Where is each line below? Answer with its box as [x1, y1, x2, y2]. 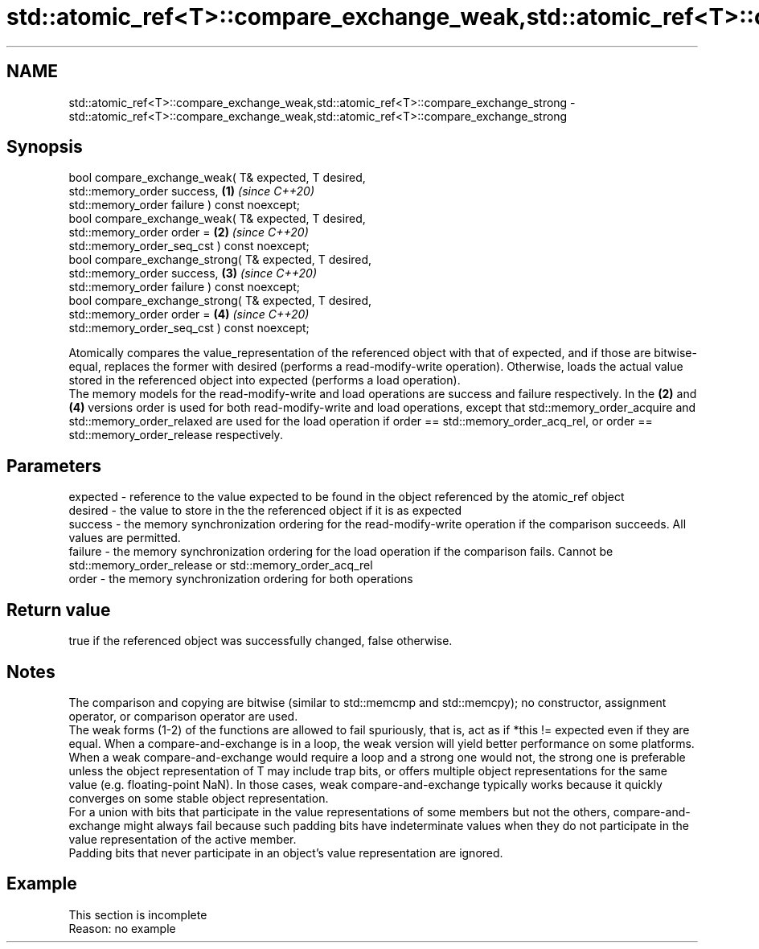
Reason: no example [68, 921, 176, 935]
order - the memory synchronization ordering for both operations [68, 572, 413, 586]
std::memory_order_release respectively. [68, 428, 283, 442]
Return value [6, 599, 111, 620]
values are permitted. [68, 531, 181, 545]
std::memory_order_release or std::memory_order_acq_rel [68, 558, 373, 573]
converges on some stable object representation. [68, 791, 329, 805]
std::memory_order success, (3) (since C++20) [68, 266, 317, 281]
